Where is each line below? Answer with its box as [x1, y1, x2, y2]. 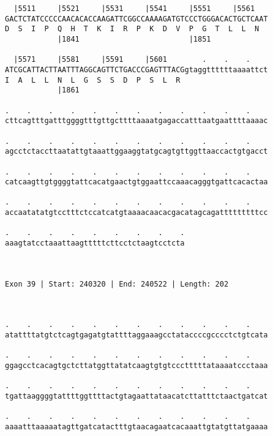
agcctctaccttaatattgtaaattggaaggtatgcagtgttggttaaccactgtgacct [5, 147, 268, 156]
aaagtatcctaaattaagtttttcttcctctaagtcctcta [5, 239, 185, 248]
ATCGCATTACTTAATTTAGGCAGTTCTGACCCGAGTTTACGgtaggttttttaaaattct [5, 65, 268, 74]
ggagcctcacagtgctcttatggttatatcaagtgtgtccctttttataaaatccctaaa [5, 361, 268, 370]
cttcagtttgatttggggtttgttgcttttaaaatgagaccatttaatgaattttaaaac [5, 116, 268, 126]
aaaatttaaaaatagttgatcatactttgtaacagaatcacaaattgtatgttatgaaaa [5, 422, 268, 431]
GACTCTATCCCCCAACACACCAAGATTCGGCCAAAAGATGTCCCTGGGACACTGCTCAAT [5, 14, 268, 23]
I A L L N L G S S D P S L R [5, 75, 181, 85]
